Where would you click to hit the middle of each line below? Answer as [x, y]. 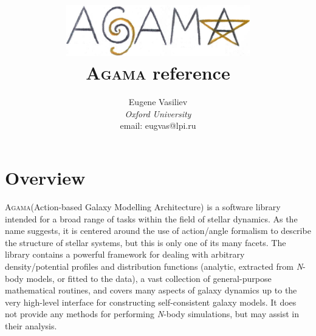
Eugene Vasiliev [158, 102]
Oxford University [158, 113]
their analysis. [31, 325]
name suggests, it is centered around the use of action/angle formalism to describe [158, 231]
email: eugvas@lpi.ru [158, 125]
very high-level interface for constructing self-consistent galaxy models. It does [151, 302]
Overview [45, 178]
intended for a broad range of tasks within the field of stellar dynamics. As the [151, 218]
